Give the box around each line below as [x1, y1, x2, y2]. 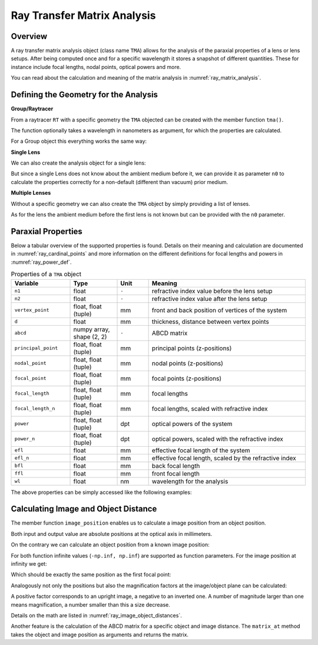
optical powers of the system [151, 420, 233, 428]
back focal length [151, 461, 200, 470]
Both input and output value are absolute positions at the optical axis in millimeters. [11, 530, 213, 537]
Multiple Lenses [11, 189, 51, 197]
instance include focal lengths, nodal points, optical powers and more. [11, 63, 181, 70]
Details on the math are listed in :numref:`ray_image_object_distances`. [11, 611, 182, 619]
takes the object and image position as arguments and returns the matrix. [11, 631, 188, 638]
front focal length [151, 469, 200, 477]
